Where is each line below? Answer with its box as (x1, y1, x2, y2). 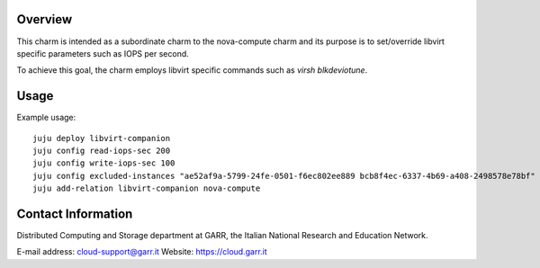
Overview (16, 12, 73, 27)
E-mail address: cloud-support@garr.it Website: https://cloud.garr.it (16, 246, 267, 257)
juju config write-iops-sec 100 (32, 158, 175, 168)
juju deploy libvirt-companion (32, 133, 171, 143)
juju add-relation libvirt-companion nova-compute (32, 183, 261, 193)
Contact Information (16, 206, 133, 221)
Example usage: (16, 112, 76, 123)
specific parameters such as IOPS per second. (16, 48, 189, 58)
